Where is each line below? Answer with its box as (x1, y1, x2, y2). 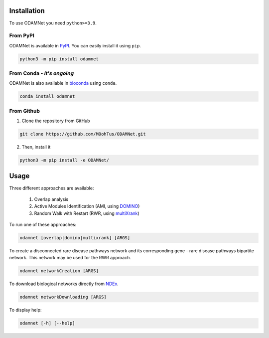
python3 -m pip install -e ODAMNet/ (19, 158, 110, 163)
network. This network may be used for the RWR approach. (9, 255, 132, 261)
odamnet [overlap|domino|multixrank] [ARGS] (19, 235, 131, 241)
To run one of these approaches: (9, 222, 77, 228)
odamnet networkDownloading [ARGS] (19, 294, 107, 300)
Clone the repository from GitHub (21, 118, 90, 124)
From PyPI (9, 32, 35, 39)
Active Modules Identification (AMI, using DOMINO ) (34, 203, 140, 209)
